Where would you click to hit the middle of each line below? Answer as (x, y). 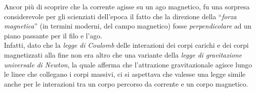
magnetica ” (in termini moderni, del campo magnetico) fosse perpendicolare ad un (128, 26)
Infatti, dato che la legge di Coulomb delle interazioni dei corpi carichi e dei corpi (127, 45)
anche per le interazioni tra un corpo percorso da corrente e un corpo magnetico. (126, 83)
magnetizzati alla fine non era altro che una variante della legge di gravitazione (123, 54)
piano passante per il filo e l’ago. (53, 35)
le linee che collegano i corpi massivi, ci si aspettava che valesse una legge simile (125, 74)
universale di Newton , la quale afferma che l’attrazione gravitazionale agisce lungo (128, 64)
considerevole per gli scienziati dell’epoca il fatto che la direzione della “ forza (120, 16)
